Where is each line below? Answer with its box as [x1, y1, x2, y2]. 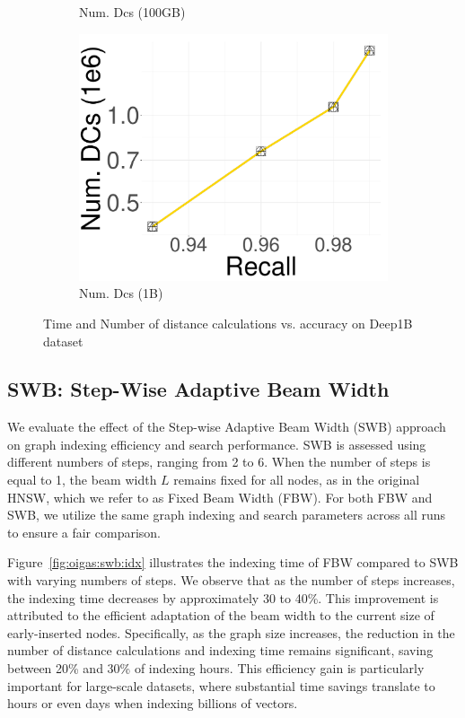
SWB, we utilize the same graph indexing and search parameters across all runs [7, 505, 446, 524]
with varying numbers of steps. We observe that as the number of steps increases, [7, 571, 455, 590]
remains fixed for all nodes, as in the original [173, 470, 420, 489]
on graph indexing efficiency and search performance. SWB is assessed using [7, 434, 426, 453]
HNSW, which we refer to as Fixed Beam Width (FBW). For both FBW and [7, 487, 433, 506]
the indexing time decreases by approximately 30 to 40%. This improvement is [7, 588, 439, 607]
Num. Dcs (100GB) [79, 3, 186, 21]
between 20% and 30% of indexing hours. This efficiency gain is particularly [7, 659, 425, 678]
